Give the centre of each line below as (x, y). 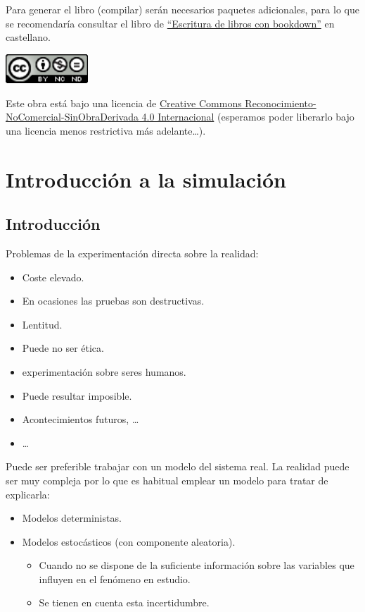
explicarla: (28, 494)
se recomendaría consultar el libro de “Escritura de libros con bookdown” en (170, 23)
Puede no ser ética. (63, 348)
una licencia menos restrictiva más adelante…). (106, 130)
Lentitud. (42, 324)
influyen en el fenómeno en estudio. (115, 579)
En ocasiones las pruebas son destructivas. (113, 301)
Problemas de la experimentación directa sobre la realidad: (132, 253)
